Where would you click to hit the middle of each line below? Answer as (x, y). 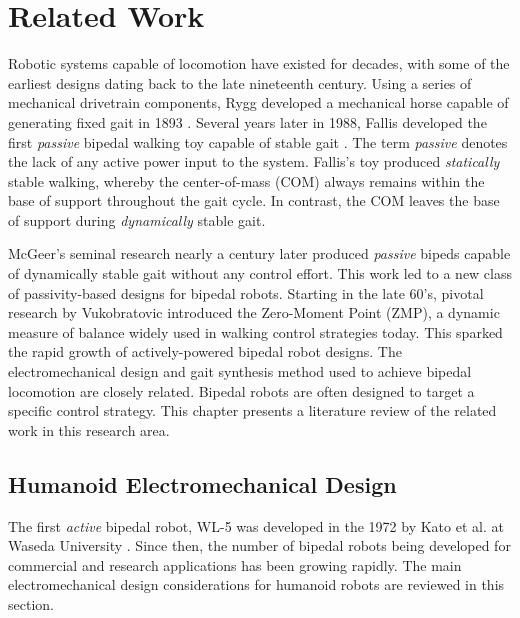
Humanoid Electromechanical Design (202, 483)
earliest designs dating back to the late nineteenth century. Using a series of (240, 82)
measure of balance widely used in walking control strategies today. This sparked (255, 331)
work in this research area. (89, 429)
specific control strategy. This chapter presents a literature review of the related (252, 410)
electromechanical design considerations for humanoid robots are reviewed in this (256, 584)
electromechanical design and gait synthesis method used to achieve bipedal (240, 371)
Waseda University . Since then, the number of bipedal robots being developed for (259, 545)
